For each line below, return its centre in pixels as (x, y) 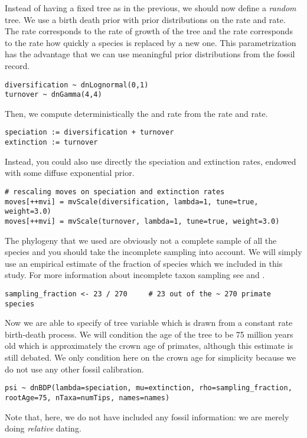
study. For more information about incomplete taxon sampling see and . (135, 275)
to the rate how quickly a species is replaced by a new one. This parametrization (151, 42)
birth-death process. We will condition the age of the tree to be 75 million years (149, 334)
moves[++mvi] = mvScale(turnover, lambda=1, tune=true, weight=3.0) (142, 221)
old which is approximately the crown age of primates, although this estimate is (149, 346)
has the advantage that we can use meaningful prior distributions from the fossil (150, 54)
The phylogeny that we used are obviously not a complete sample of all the (141, 240)
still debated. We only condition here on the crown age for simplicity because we (151, 357)
